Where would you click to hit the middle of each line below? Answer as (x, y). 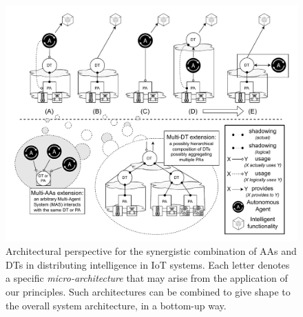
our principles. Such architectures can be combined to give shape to (148, 291)
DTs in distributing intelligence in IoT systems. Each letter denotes (148, 264)
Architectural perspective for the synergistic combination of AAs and (151, 251)
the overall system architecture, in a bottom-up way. (116, 305)
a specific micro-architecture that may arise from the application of (147, 278)
